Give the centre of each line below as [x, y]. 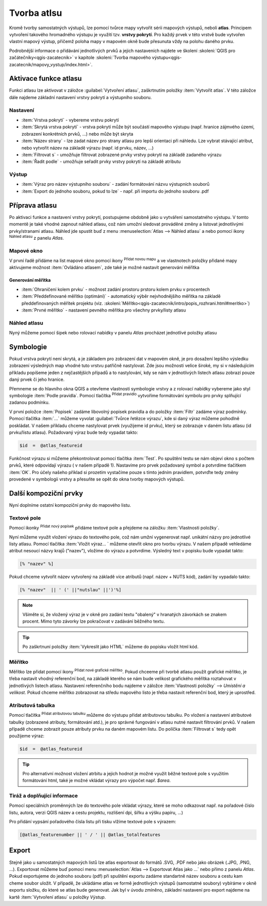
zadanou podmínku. [29, 402]
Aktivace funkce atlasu [45, 79]
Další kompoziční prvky [46, 493]
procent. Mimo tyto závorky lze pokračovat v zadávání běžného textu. [94, 621]
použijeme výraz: [27, 736]
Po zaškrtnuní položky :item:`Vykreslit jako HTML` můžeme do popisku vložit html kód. [111, 646]
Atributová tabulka [32, 705]
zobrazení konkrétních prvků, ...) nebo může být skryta [77, 134]
